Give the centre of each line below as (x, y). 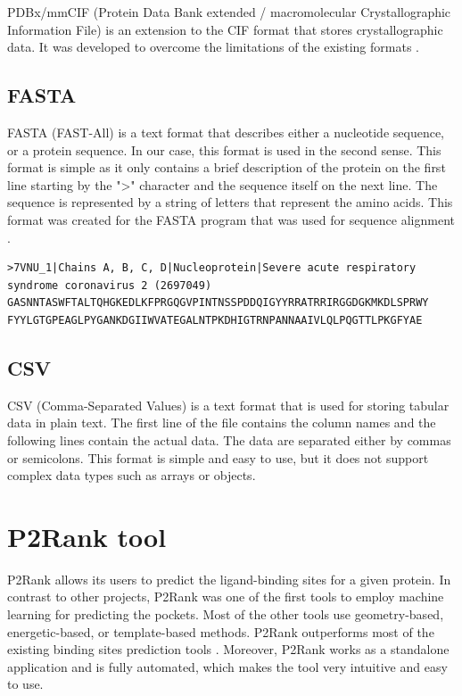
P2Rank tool (87, 536)
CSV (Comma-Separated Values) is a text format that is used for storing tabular (228, 405)
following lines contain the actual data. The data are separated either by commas (229, 439)
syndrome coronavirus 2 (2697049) (110, 285)
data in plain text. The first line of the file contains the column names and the (222, 423)
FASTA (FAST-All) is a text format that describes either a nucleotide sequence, (226, 132)
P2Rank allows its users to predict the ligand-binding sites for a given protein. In (229, 579)
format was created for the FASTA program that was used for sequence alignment (231, 219)
